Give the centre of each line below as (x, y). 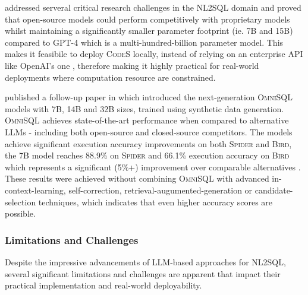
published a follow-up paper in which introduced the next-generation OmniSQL (149, 97)
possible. (20, 213)
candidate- (274, 190)
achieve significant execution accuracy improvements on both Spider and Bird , (148, 143)
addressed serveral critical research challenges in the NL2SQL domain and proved (153, 7)
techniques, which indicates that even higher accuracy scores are (155, 202)
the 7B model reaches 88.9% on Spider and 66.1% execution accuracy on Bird (147, 155)
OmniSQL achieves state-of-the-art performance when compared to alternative (147, 120)
